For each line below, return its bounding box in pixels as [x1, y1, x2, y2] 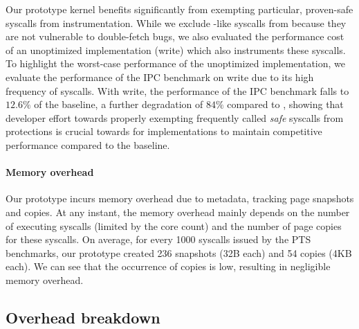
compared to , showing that [227, 97, 344, 112]
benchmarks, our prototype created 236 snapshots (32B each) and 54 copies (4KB [6, 245, 352, 260]
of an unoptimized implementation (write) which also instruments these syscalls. [6, 42, 346, 57]
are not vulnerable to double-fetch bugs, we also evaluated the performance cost [6, 29, 344, 44]
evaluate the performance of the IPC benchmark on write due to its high [6, 69, 314, 84]
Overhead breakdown [6, 306, 160, 328]
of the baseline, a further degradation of [34, 97, 203, 112]
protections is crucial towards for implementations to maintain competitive [6, 124, 322, 139]
